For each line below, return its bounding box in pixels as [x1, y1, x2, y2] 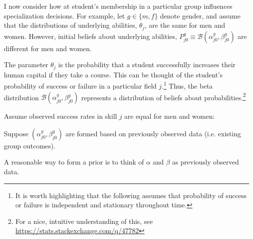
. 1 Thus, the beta [162, 79, 213, 91]
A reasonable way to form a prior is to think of [4, 157, 144, 167]
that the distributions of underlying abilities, [4, 20, 137, 30]
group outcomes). [4, 140, 55, 150]
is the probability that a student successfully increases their [58, 59, 236, 70]
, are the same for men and [145, 20, 225, 30]
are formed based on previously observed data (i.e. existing [65, 128, 241, 138]
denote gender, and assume [160, 10, 241, 20]
